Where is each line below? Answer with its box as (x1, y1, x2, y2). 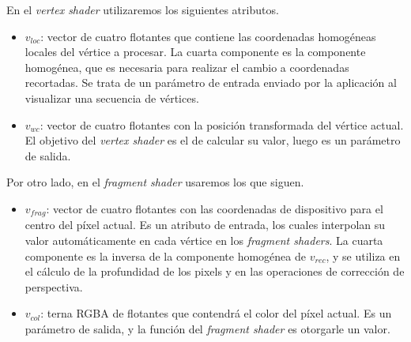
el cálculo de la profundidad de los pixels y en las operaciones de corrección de (25, 263, 405, 280)
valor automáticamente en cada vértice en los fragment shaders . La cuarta (25, 231, 383, 248)
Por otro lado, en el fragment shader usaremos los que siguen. (6, 174, 304, 190)
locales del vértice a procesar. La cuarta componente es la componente (25, 43, 366, 60)
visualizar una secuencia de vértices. (25, 89, 199, 106)
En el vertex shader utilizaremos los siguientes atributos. (6, 2, 279, 17)
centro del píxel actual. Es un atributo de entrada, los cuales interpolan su (25, 216, 386, 233)
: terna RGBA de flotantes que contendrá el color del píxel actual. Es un (40, 305, 392, 321)
